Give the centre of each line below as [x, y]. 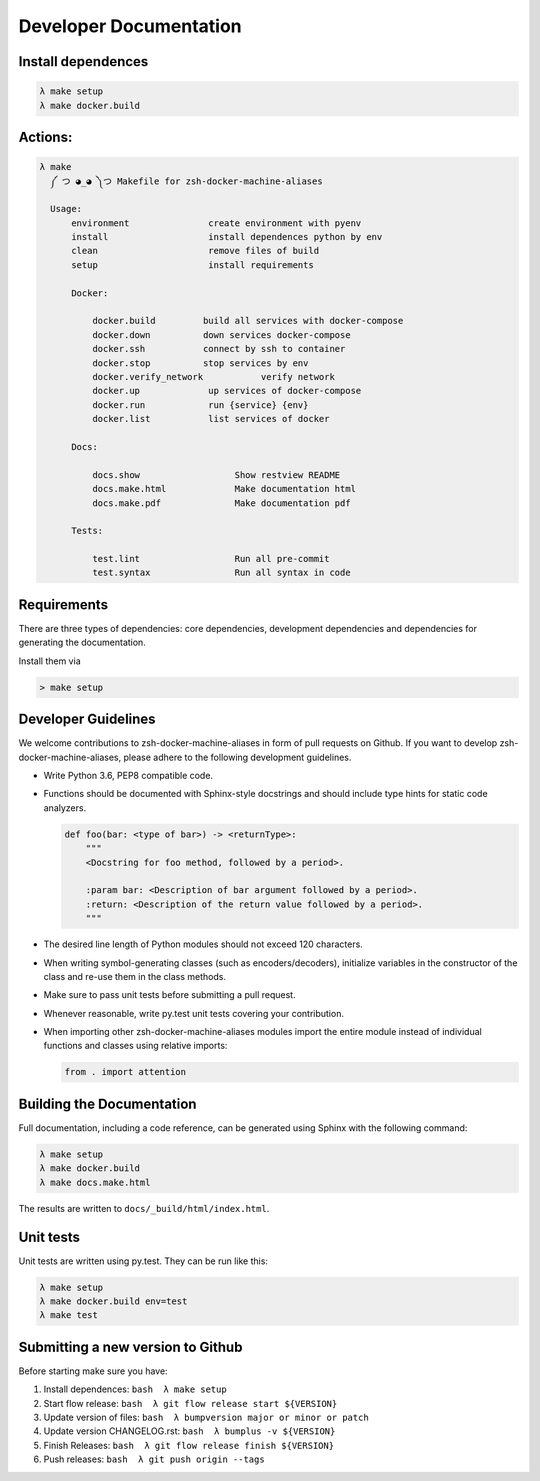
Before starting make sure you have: [93, 1371]
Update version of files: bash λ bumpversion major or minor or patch [206, 1417]
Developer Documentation [130, 26]
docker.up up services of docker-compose [226, 391]
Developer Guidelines [87, 719]
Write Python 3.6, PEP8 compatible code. [128, 776]
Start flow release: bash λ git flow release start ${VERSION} [190, 1403]
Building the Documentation [107, 1103]
